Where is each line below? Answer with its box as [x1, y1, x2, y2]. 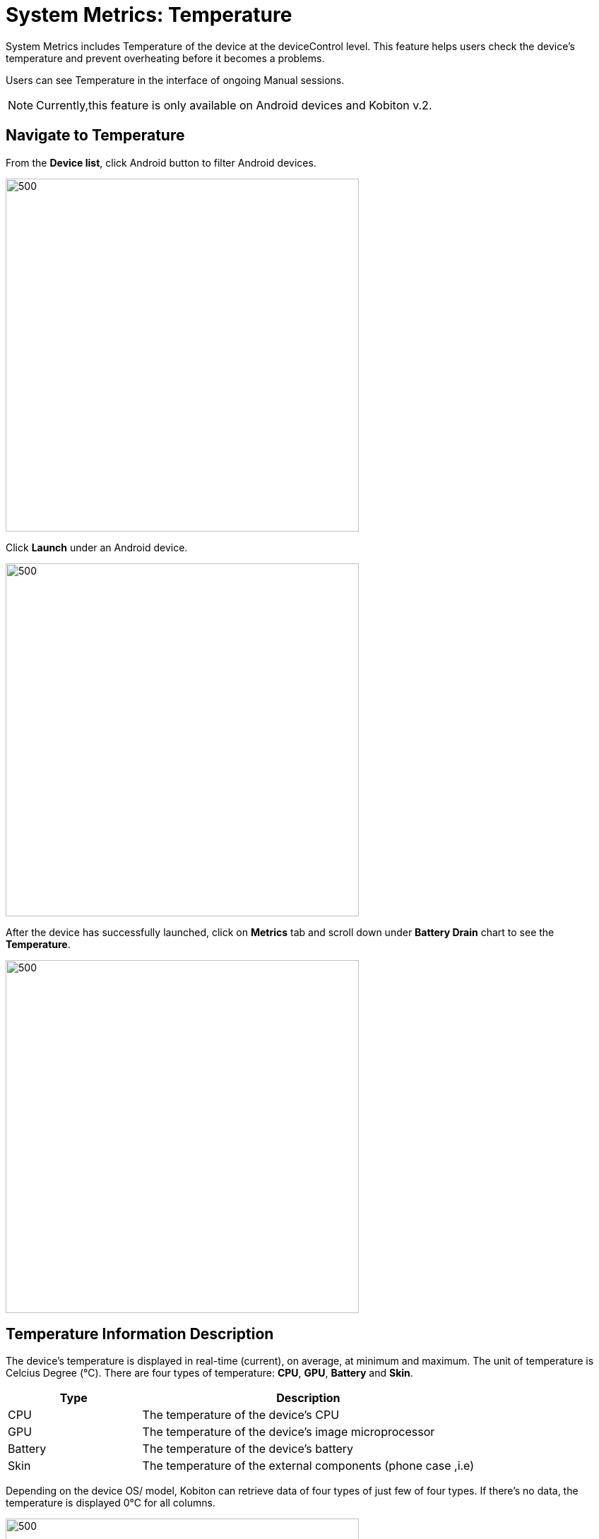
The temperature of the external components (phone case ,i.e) [142, 1459, 475, 1473]
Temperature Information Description [6, 1325, 274, 1343]
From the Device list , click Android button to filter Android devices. [6, 156, 316, 169]
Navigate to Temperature [6, 126, 185, 145]
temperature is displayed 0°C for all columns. [6, 1497, 215, 1509]
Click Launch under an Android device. [6, 541, 188, 553]
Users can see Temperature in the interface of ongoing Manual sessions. [6, 73, 345, 86]
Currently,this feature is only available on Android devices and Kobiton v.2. [36, 97, 432, 112]
